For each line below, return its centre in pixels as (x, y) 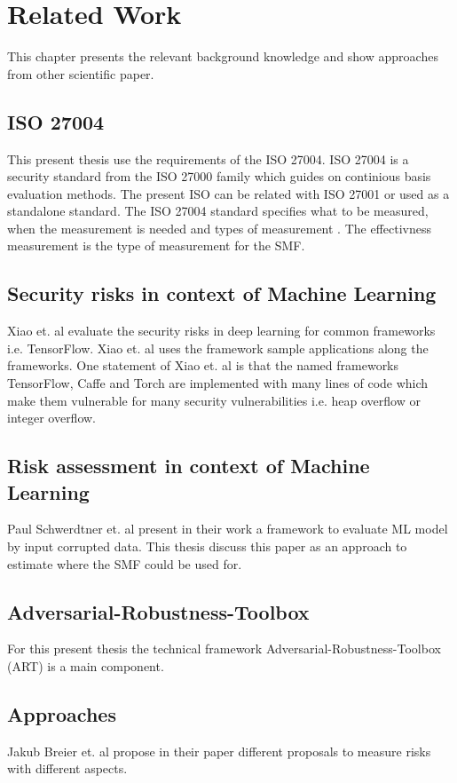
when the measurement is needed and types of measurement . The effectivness (220, 228)
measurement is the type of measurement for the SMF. (156, 245)
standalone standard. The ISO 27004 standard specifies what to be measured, (218, 211)
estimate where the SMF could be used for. (125, 563)
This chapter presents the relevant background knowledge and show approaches (223, 56)
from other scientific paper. (81, 73)
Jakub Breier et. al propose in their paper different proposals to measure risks (219, 751)
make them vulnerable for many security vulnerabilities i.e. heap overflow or (214, 400)
